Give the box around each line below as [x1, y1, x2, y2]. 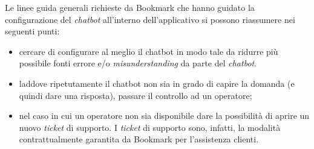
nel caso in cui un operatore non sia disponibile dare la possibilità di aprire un [19, 109, 310, 122]
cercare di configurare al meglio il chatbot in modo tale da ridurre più [19, 45, 278, 57]
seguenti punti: [5, 25, 60, 37]
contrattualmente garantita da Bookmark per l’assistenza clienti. [19, 133, 259, 145]
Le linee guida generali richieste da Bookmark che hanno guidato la [5, 1, 255, 13]
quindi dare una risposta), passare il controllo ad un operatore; [19, 89, 252, 101]
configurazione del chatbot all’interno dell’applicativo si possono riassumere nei [5, 13, 295, 25]
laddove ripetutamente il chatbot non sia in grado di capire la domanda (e [19, 77, 295, 89]
